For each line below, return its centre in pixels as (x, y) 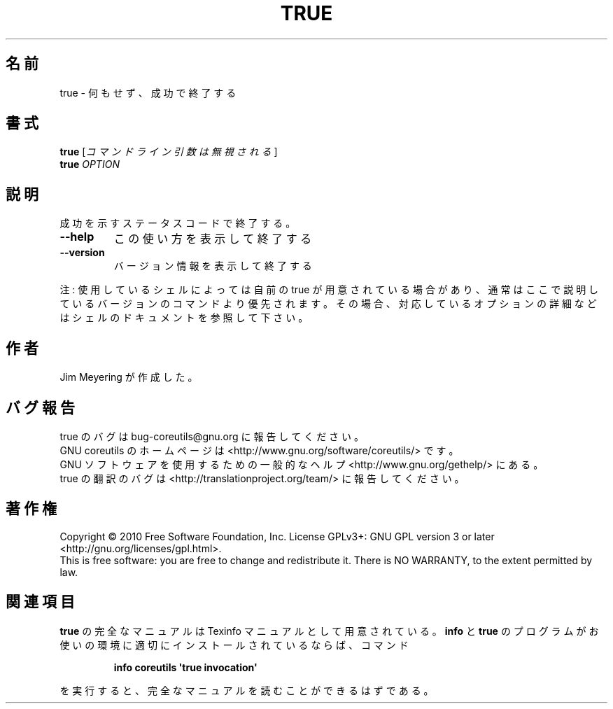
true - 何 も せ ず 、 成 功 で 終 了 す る (148, 92)
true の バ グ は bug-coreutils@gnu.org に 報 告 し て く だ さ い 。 (212, 436)
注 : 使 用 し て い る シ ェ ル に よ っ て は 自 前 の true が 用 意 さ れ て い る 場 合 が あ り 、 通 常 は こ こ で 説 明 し (329, 290)
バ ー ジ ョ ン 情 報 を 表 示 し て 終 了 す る (213, 266)
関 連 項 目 (40, 602)
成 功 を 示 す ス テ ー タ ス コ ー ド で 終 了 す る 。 (178, 223)
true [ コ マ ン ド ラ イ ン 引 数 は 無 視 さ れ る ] (169, 152)
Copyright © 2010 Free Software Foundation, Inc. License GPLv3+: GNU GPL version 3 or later (277, 536)
